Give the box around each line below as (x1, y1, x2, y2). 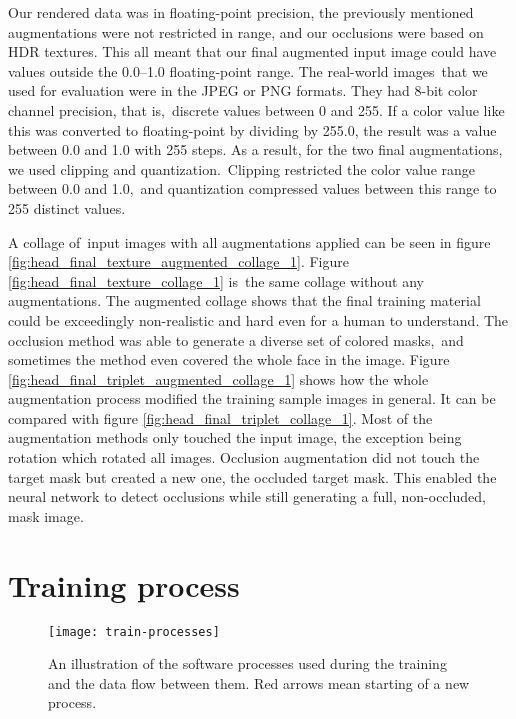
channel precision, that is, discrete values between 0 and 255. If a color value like (8, 99, 505, 120)
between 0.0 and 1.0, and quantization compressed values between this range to (8, 178, 497, 199)
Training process (8, 564, 240, 605)
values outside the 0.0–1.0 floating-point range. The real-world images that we (8, 60, 488, 81)
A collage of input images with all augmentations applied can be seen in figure (8, 231, 491, 252)
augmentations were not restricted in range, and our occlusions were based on (8, 21, 484, 42)
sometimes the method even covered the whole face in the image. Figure (8, 349, 450, 370)
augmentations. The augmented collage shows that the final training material (8, 290, 481, 311)
